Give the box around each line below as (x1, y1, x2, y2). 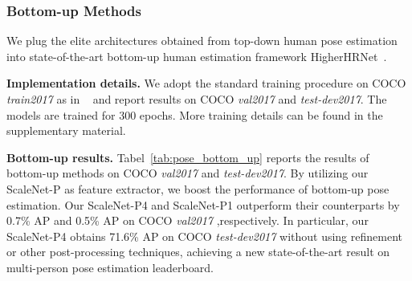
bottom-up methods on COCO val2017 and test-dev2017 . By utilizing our (6, 165, 369, 181)
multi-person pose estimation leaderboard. (6, 259, 214, 275)
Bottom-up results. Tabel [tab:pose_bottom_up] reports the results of (6, 149, 369, 165)
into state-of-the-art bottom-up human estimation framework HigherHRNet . (6, 47, 387, 64)
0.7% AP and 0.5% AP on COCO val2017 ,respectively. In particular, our (6, 212, 369, 229)
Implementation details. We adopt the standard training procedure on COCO (6, 75, 406, 92)
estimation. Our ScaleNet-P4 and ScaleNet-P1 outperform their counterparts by (6, 196, 400, 213)
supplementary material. (6, 122, 126, 139)
